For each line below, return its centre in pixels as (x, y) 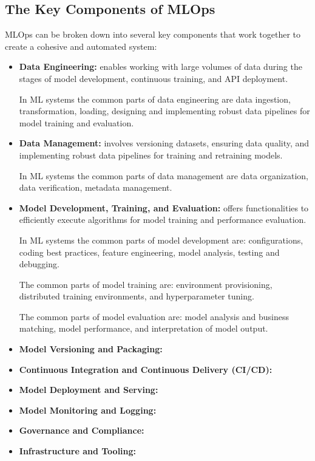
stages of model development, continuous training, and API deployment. (154, 78)
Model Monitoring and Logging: (88, 410)
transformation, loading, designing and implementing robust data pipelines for (164, 111)
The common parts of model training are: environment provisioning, (146, 284)
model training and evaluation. (76, 122)
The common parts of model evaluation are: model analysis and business (154, 316)
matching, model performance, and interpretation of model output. (144, 328)
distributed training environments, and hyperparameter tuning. (137, 296)
